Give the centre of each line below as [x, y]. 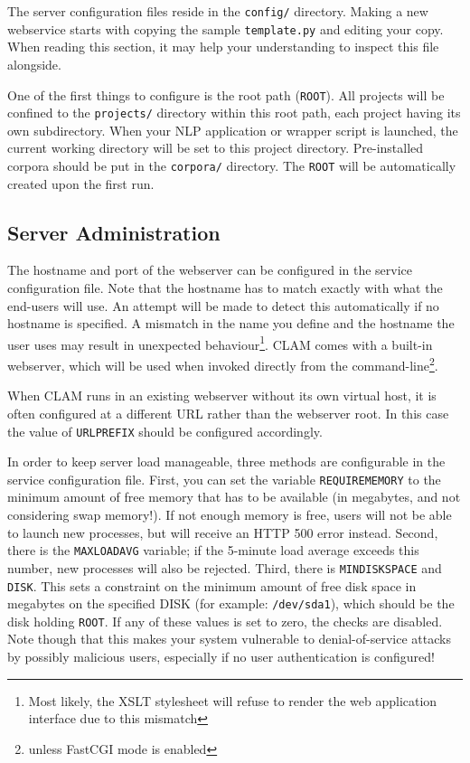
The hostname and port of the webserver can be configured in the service [210, 270]
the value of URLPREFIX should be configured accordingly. [165, 431]
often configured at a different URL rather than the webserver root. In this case [228, 413]
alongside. [34, 64]
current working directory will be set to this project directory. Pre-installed [216, 148]
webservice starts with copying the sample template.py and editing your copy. [226, 28]
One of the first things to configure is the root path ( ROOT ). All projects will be [226, 94]
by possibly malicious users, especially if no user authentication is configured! [221, 657]
